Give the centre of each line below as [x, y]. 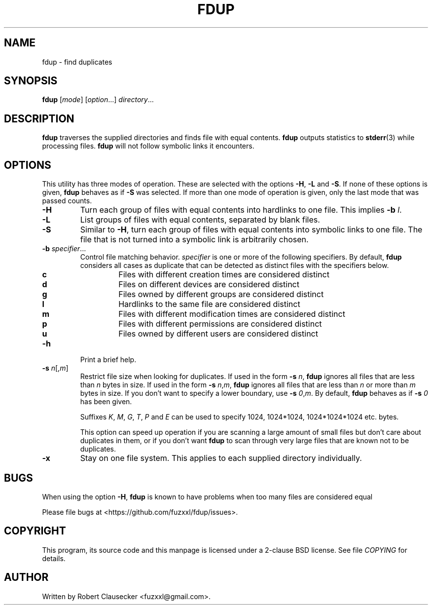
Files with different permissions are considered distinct [220, 324]
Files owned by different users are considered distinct [218, 334]
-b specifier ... [64, 249]
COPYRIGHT [35, 531]
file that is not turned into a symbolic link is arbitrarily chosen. [194, 240]
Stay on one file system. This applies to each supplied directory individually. [221, 458]
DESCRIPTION [39, 118]
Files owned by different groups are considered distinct [221, 294]
